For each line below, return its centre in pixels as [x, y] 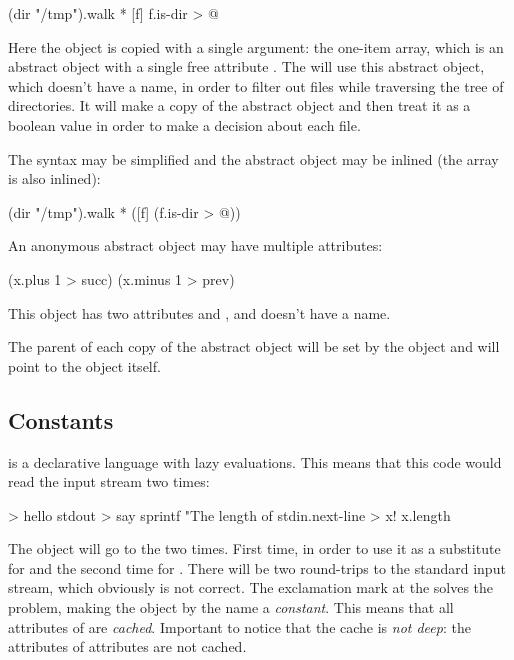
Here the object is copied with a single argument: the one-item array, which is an [256, 46]
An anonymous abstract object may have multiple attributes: [195, 245]
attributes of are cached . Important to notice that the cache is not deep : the [239, 626]
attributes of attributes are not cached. [127, 646]
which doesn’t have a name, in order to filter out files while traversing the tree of [256, 85]
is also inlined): [54, 178]
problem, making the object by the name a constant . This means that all [231, 607]
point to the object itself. [84, 365]
